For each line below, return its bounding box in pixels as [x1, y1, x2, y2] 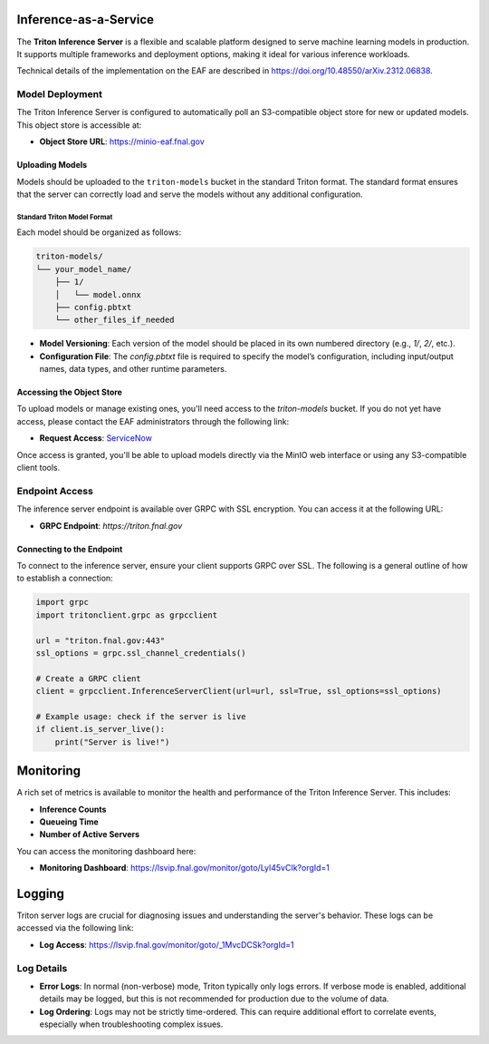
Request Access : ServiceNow [39, 433, 153, 444]
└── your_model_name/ [35, 264, 132, 274]
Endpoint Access [16, 484, 94, 497]
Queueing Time [39, 816, 99, 827]
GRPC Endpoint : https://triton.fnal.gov [39, 520, 183, 531]
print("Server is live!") [54, 737, 170, 747]
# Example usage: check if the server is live [35, 711, 246, 721]
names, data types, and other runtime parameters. [39, 364, 227, 375]
